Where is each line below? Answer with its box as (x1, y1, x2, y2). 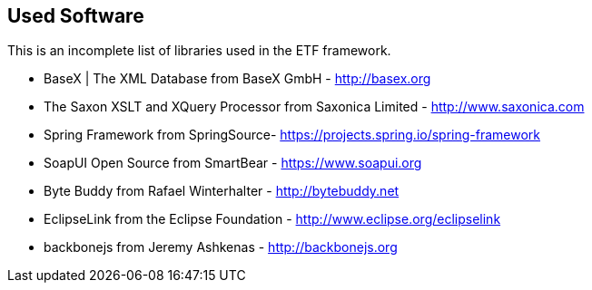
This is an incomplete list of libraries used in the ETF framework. (7, 43, 391, 59)
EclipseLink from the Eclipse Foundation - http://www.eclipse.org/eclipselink (44, 211, 501, 227)
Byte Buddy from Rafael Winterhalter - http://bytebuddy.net (44, 183, 400, 199)
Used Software (7, 5, 144, 27)
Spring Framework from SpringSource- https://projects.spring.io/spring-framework (44, 127, 541, 143)
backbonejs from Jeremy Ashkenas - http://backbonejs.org (44, 239, 398, 256)
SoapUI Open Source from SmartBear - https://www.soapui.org (44, 155, 422, 171)
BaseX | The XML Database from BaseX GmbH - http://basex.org (44, 71, 431, 87)
